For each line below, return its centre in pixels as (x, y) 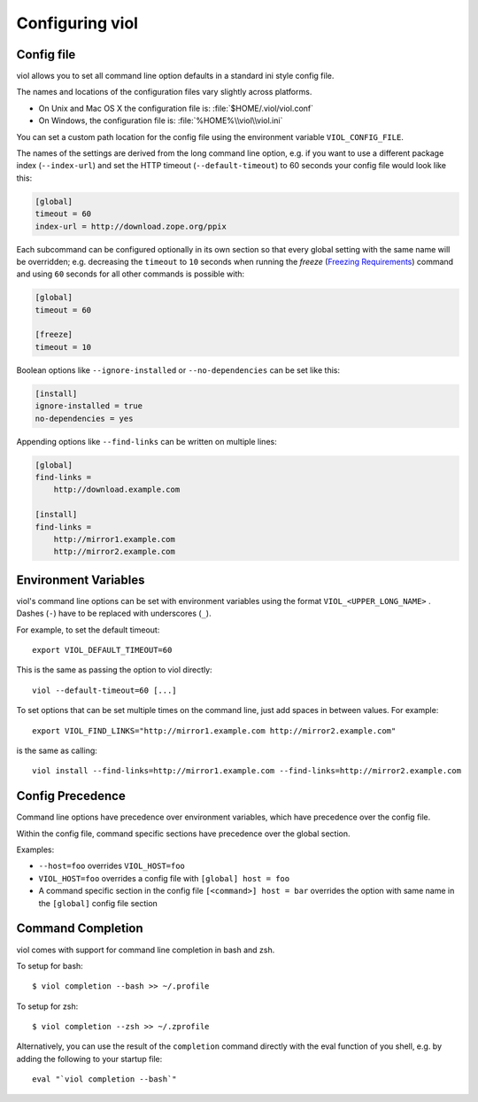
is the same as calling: (57, 750)
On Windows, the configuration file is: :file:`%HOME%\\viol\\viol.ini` (161, 120)
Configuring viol (77, 23)
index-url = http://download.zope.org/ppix (131, 226)
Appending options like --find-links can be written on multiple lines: (147, 441)
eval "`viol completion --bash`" (104, 1079)
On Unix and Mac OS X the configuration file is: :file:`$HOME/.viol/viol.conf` (176, 108)
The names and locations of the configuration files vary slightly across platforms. (164, 92)
